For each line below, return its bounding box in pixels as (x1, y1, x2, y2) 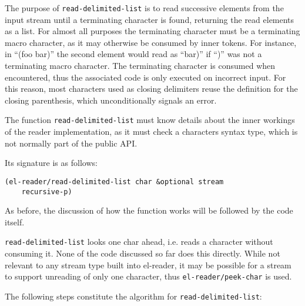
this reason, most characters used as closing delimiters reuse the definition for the (5, 82, 298, 95)
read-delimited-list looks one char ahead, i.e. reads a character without (5, 235, 273, 248)
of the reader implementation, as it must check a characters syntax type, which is (5, 125, 298, 138)
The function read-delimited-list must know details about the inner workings (5, 114, 295, 126)
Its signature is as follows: (5, 157, 98, 169)
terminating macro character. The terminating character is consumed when (5, 59, 276, 72)
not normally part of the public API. (5, 137, 138, 149)
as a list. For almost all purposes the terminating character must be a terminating (5, 25, 300, 37)
